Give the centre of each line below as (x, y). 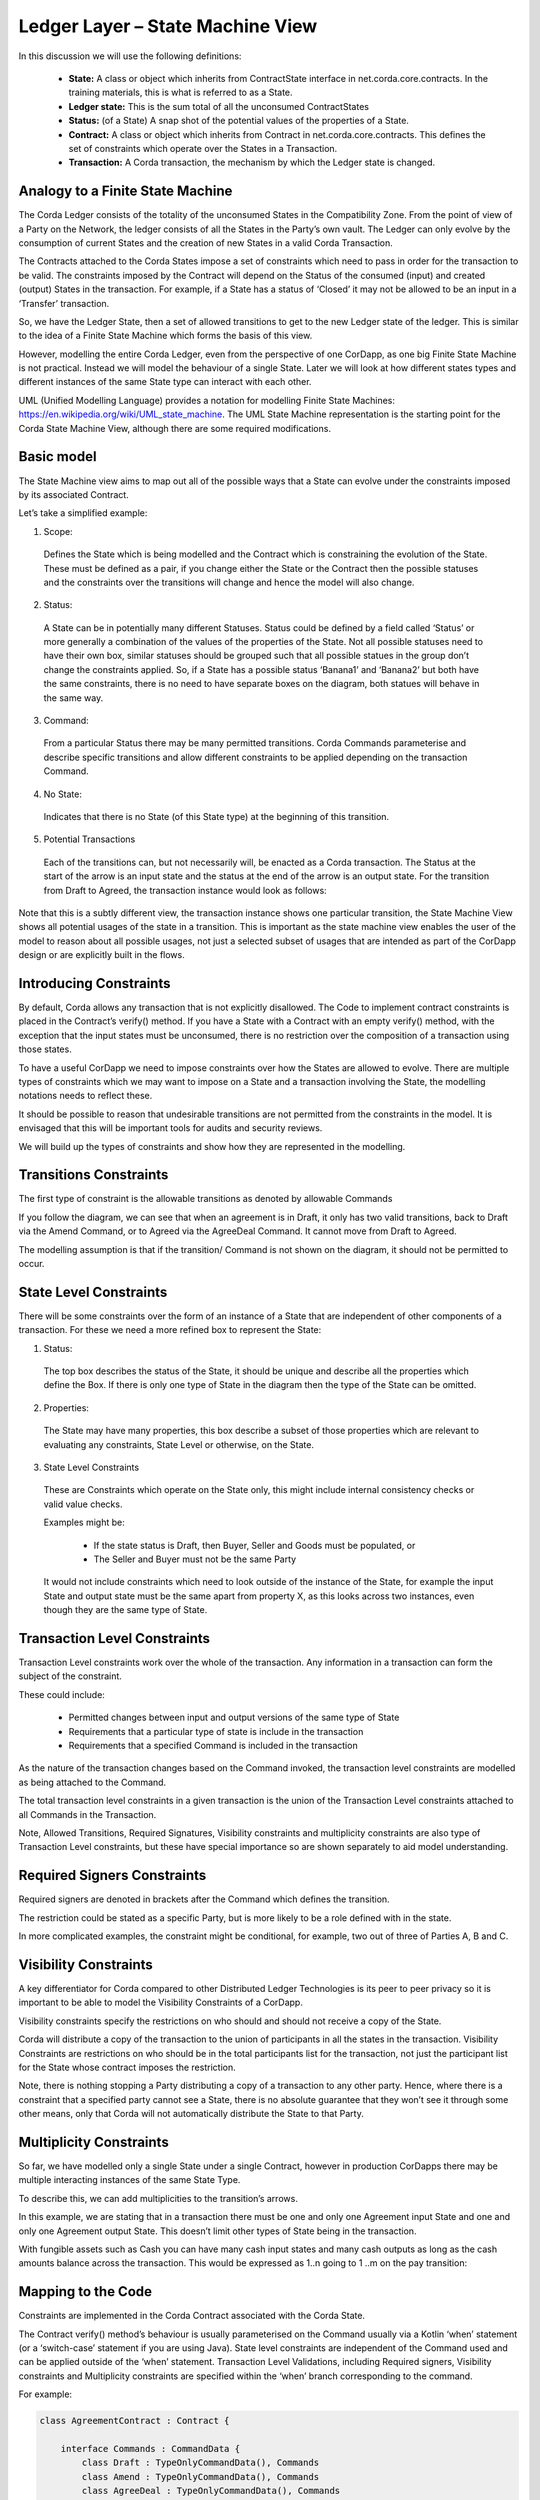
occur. (31, 1263)
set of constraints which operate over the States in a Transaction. (203, 148)
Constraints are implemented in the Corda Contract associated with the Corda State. (191, 2316)
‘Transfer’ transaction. (64, 303)
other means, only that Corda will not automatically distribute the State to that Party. (191, 2114)
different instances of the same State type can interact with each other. (165, 382)
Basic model (57, 456)
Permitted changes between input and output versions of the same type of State (234, 1717)
